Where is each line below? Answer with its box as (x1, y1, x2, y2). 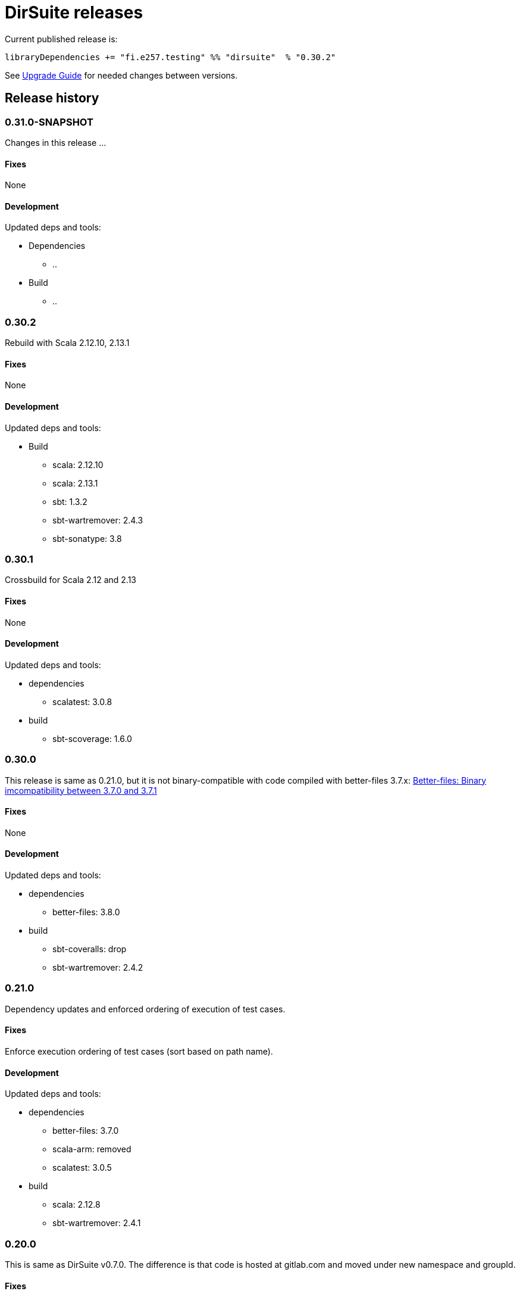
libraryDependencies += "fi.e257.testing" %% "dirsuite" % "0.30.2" (5, 52, 336, 62)
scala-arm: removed (52, 1144, 131, 1155)
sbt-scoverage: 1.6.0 (52, 733, 132, 744)
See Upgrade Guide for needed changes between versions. (5, 70, 238, 80)
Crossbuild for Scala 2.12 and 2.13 (5, 575, 136, 585)
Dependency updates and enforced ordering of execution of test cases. (5, 1003, 286, 1014)
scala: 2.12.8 (52, 1199, 101, 1210)
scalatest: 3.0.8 (52, 696, 112, 707)
